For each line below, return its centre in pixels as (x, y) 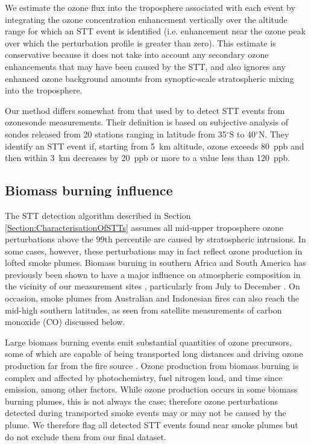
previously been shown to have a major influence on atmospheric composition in (153, 274)
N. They (274, 134)
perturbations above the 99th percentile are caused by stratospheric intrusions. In (155, 239)
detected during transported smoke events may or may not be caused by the (146, 413)
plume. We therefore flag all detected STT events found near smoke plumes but (152, 425)
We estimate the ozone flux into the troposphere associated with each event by (150, 7)
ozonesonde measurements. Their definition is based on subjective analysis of (147, 122)
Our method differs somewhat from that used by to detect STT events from (145, 110)
